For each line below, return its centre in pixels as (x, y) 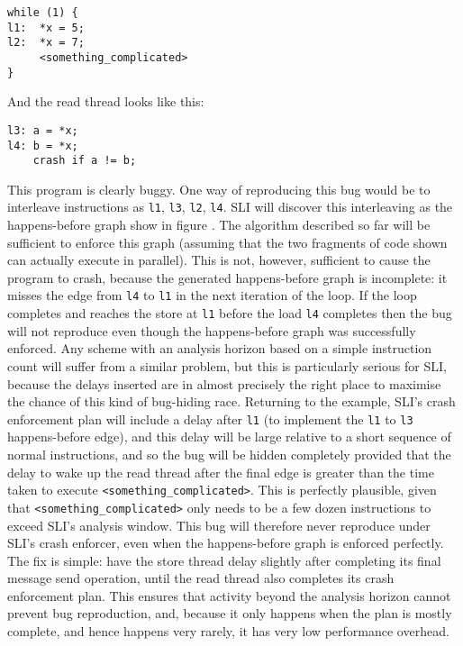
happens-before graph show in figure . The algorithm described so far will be (219, 225)
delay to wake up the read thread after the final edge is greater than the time (221, 472)
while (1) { (43, 13)
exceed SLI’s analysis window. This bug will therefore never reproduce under (219, 525)
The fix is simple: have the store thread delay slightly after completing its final (224, 560)
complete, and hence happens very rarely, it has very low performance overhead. (228, 631)
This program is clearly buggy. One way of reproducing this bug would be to (219, 189)
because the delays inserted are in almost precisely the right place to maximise (224, 383)
